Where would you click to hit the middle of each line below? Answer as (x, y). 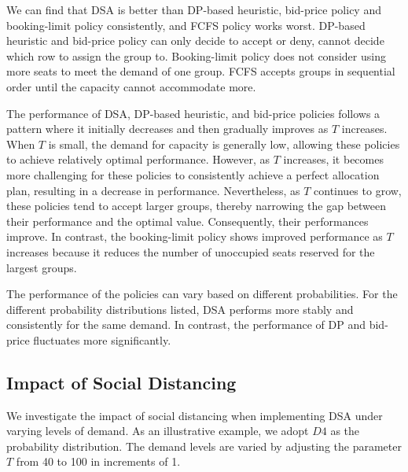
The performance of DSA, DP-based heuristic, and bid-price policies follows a (193, 113)
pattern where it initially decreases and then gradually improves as (167, 129)
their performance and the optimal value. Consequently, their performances (187, 221)
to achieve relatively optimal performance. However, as (138, 159)
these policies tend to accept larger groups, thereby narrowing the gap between (197, 206)
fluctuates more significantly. (102, 339)
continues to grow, (358, 190)
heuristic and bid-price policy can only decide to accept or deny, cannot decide (195, 41)
